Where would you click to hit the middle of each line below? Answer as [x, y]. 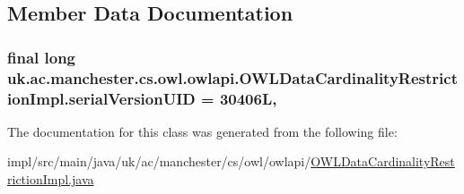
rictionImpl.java [51, 179]
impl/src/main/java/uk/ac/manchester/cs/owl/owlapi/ [159, 161]
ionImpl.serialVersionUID [101, 98]
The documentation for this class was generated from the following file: [202, 131]
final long [42, 57]
